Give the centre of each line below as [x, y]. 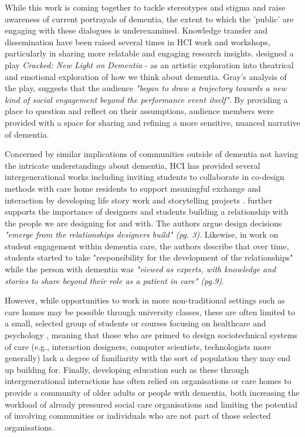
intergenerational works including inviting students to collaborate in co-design [145, 177]
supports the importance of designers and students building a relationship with [147, 211]
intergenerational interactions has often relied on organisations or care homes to [148, 381]
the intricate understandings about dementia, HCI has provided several [133, 165]
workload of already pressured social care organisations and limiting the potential [151, 404]
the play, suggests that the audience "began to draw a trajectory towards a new [146, 88]
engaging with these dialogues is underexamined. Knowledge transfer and [136, 30]
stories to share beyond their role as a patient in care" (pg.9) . [114, 280]
